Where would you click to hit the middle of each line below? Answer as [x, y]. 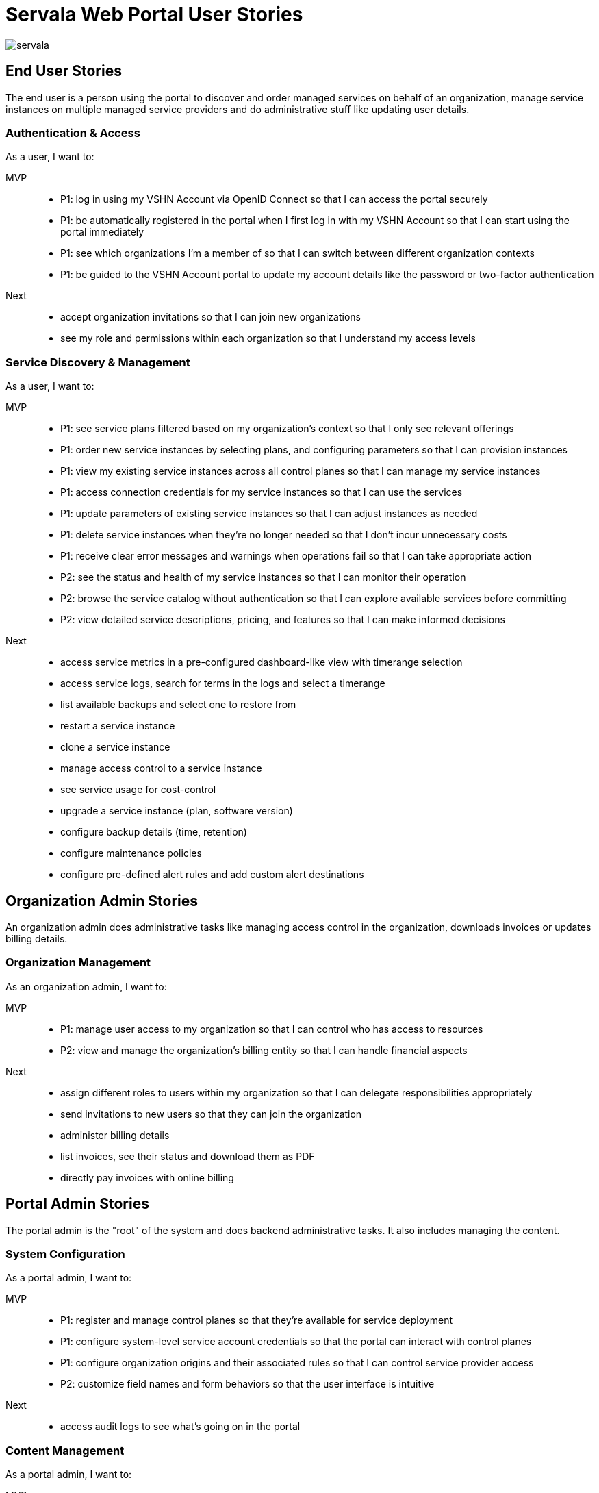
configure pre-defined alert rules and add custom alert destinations [212, 875]
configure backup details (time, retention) [154, 832]
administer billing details [115, 1135]
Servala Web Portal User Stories [154, 14]
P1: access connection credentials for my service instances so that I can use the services [262, 492]
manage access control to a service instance [161, 768]
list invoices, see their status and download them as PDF [188, 1156]
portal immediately [102, 232]
